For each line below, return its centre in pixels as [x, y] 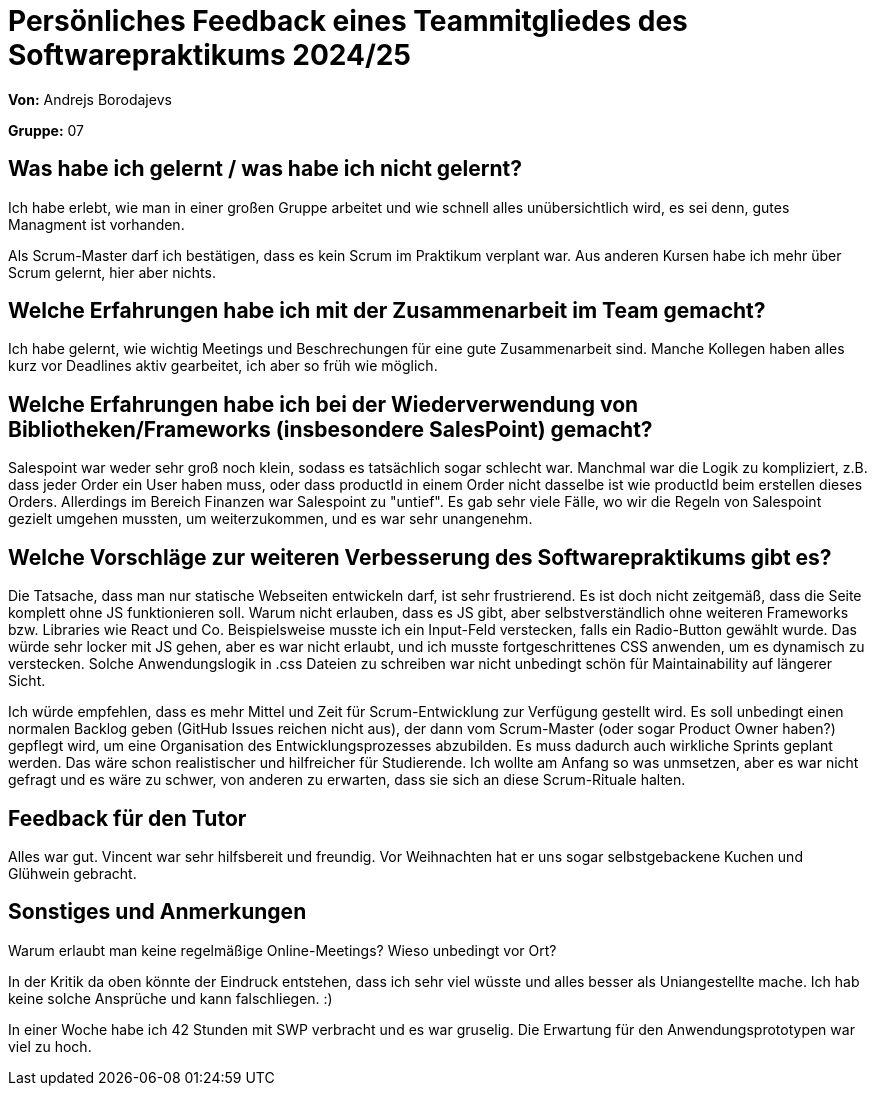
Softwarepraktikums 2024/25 [209, 55]
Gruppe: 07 [46, 130]
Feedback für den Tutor [127, 818]
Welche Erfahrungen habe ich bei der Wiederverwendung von [323, 404]
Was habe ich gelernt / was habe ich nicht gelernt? [265, 169]
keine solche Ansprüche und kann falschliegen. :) [170, 998]
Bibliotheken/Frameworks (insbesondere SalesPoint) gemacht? [330, 429]
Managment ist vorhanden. [96, 224]
